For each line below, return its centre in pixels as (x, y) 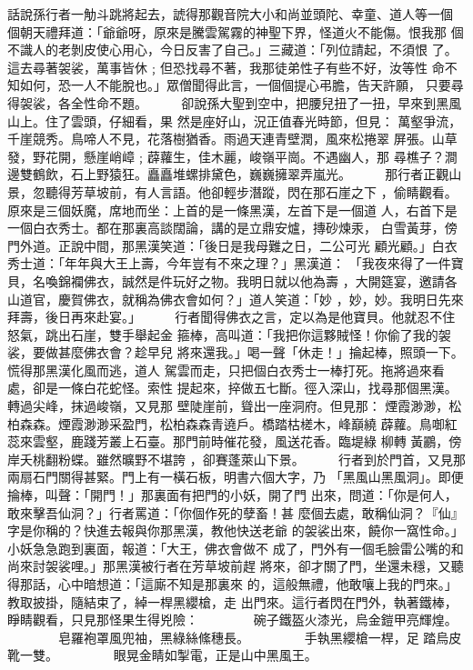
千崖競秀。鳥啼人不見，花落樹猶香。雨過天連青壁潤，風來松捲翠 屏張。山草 (232, 139)
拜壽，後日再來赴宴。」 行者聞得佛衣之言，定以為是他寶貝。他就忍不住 (231, 317)
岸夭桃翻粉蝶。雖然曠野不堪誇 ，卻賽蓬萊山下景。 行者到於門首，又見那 (236, 459)
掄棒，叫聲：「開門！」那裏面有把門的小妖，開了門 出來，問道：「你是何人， (232, 495)
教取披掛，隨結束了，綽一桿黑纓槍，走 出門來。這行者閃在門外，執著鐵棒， (232, 601)
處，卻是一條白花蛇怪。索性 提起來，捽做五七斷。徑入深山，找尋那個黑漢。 (232, 388)
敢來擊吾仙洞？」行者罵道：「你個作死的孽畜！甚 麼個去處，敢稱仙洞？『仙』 (236, 512)
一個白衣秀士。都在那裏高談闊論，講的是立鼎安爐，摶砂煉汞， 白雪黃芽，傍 (232, 228)
